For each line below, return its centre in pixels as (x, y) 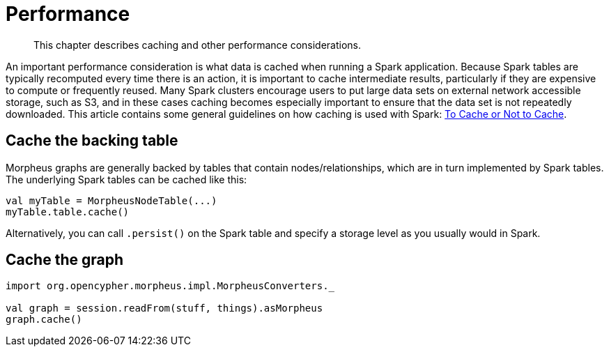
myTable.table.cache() (68, 212)
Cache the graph (64, 260)
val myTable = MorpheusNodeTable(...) (111, 200)
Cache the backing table (92, 141)
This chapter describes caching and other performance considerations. (198, 45)
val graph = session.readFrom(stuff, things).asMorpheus (164, 308)
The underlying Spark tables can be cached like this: (126, 179)
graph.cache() (44, 320)
